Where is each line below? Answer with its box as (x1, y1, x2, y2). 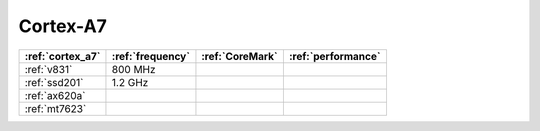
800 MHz (111, 62, 156, 76)
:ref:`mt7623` (24, 101, 87, 115)
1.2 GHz (111, 75, 149, 89)
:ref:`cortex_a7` (24, 49, 101, 63)
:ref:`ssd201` (24, 75, 84, 89)
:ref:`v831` (24, 62, 73, 76)
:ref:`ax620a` (24, 88, 86, 102)
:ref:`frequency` (111, 49, 190, 63)
